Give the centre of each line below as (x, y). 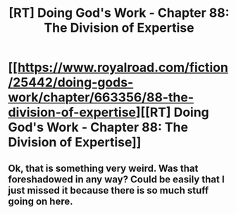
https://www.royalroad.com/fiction (123, 68)
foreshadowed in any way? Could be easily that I (116, 179)
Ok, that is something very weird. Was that (103, 168)
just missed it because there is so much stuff (108, 190)
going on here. (41, 201)
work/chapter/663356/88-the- (101, 97)
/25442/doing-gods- (71, 83)
